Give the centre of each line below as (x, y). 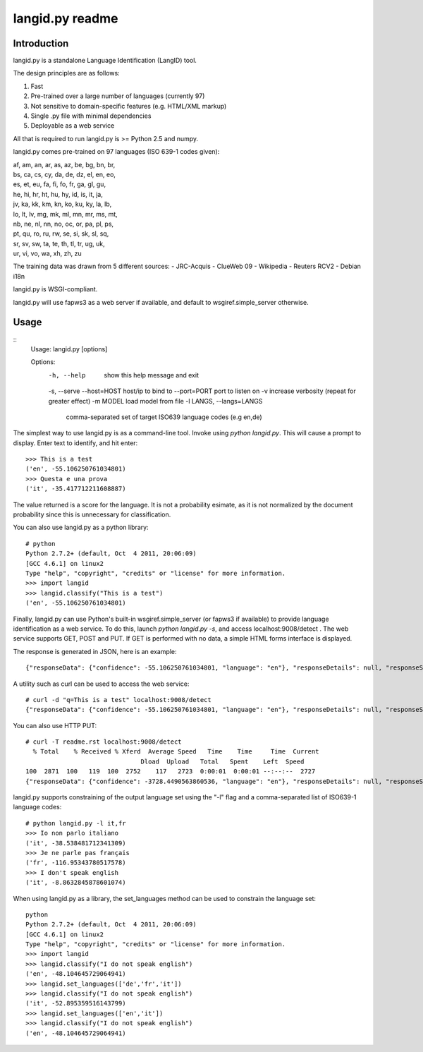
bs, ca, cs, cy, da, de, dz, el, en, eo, (65, 174)
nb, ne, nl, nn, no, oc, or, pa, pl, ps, (63, 224)
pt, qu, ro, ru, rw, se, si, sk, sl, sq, (61, 234)
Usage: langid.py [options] (69, 349)
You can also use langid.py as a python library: (81, 527)
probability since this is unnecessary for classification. (92, 514)
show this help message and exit (151, 375)
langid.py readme (66, 18)
